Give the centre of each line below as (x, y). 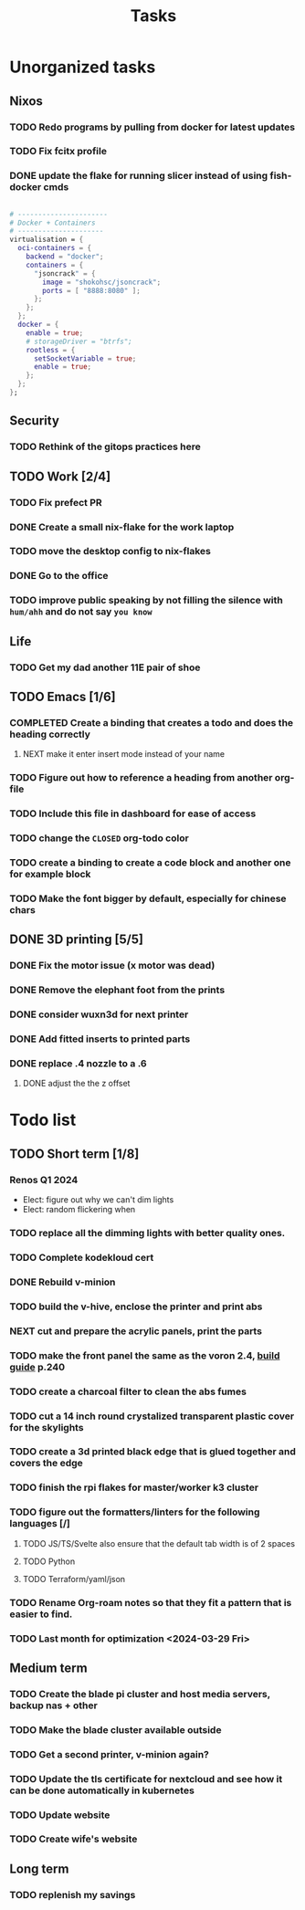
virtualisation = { (47, 240)
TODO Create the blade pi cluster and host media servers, (140, 1694)
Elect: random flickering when (79, 1210)
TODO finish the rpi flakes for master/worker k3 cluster (134, 1487)
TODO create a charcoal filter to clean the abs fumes (128, 1391)
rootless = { (51, 350)
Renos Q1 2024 (44, 1180)
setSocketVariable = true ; (85, 358)
